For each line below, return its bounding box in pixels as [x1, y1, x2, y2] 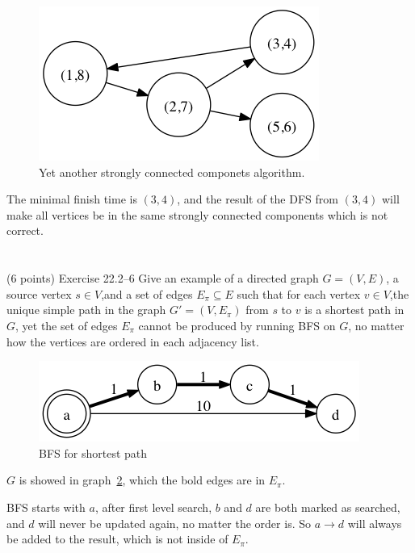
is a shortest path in [304, 301, 405, 318]
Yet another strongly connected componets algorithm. [39, 163, 305, 180]
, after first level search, [94, 498, 212, 515]
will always [347, 514, 402, 531]
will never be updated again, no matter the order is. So [38, 514, 311, 531]
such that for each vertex [237, 285, 361, 302]
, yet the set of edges [15, 316, 118, 333]
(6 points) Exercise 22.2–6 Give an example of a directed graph [6, 270, 319, 287]
